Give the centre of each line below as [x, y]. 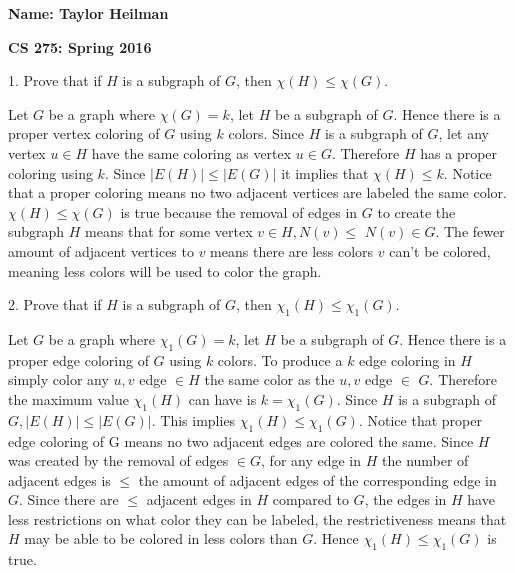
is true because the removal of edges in [239, 211]
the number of [425, 460]
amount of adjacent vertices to [101, 250]
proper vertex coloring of [84, 133]
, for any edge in [311, 460]
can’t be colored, [440, 250]
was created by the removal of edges [118, 460]
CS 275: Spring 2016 [80, 46]
